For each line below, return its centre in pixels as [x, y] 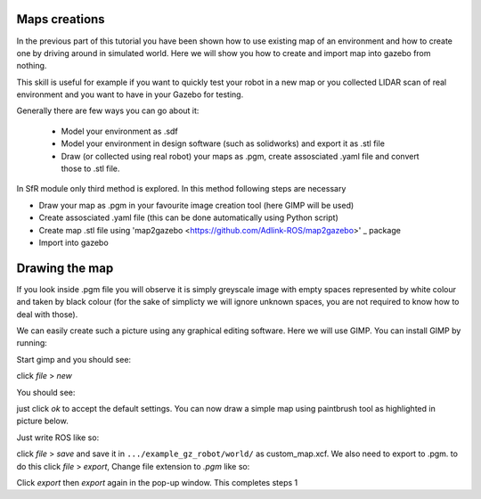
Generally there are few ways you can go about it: [108, 110]
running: [32, 343]
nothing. [32, 66]
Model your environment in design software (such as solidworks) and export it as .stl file [223, 143]
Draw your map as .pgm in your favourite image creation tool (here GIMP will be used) [196, 205]
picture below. [42, 421]
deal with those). [47, 314]
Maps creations [61, 19]
